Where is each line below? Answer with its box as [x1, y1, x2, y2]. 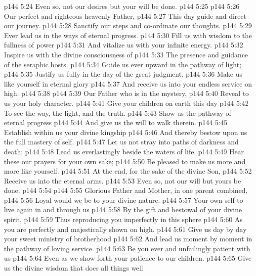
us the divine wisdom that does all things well [4, 263, 143, 273]
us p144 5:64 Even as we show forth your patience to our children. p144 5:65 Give [4, 253, 252, 263]
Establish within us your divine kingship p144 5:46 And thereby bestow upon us [4, 127, 247, 137]
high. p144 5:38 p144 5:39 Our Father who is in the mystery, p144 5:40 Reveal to [4, 88, 249, 98]
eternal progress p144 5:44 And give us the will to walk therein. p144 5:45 [4, 117, 227, 128]
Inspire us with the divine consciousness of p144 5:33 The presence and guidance [4, 49, 248, 59]
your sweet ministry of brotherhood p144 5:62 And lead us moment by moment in [4, 233, 253, 244]
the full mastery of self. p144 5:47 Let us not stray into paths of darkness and [4, 137, 239, 147]
